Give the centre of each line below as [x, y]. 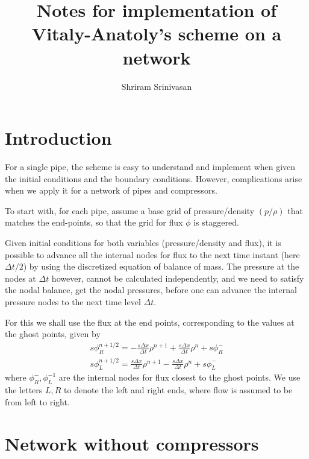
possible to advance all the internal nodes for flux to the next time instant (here [152, 254]
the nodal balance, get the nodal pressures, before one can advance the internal [151, 290]
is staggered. [216, 222]
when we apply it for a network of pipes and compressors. [111, 190]
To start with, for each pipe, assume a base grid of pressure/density [130, 210]
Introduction [58, 138]
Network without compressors [132, 443]
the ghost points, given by [53, 334]
